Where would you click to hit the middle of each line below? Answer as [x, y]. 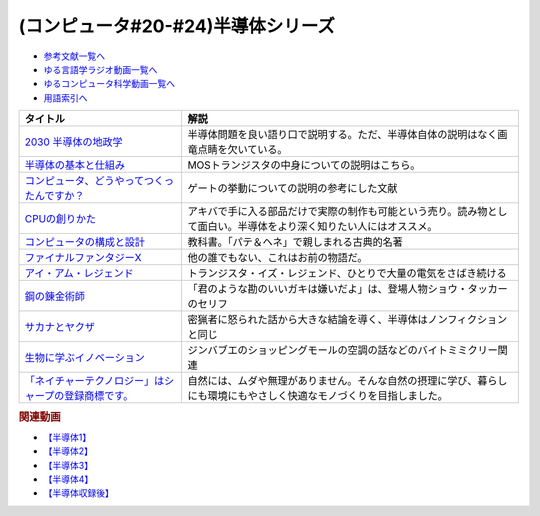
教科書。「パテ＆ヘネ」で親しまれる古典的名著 [295, 242]
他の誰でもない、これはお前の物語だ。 [277, 258]
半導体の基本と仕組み [74, 165]
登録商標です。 [98, 396]
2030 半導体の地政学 [74, 142]
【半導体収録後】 [78, 493]
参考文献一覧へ [74, 56]
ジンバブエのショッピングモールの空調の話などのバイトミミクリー [343, 350]
